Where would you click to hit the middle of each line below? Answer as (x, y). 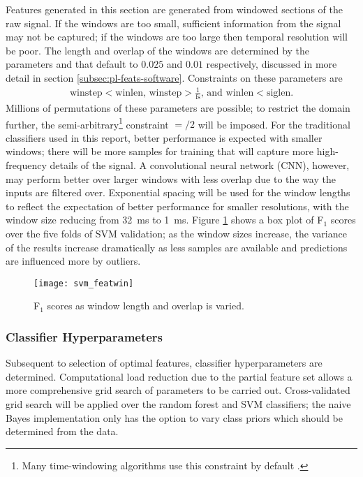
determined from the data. (62, 431)
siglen (279, 93)
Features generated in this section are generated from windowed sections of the (174, 9)
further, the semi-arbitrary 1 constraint (87, 123)
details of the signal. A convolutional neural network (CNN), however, (200, 164)
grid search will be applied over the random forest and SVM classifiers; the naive (178, 403)
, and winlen (227, 93)
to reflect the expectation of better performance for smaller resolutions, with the (177, 206)
